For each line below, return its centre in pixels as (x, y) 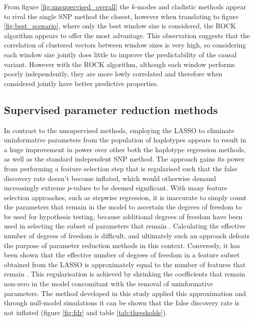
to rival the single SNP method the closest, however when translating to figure (121, 16)
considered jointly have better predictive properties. (81, 83)
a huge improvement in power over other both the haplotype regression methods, (125, 149)
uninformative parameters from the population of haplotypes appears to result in (125, 140)
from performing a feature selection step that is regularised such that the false (121, 168)
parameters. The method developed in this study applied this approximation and (125, 293)
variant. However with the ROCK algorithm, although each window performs (119, 64)
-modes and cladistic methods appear (191, 6)
